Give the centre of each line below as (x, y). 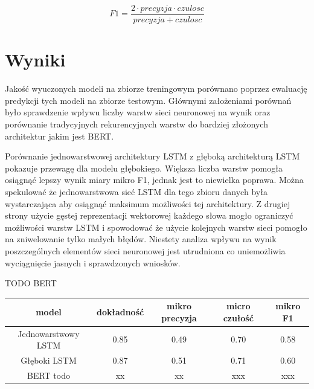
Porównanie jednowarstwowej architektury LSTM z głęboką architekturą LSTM (152, 156)
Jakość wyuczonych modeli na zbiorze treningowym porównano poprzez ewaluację (156, 88)
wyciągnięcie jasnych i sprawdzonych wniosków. (93, 262)
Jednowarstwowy (49, 333)
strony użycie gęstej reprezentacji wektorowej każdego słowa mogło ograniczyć (149, 215)
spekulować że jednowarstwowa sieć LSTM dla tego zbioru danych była (136, 191)
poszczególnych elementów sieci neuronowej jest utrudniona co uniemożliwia (145, 250)
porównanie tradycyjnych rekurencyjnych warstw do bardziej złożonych (136, 124)
